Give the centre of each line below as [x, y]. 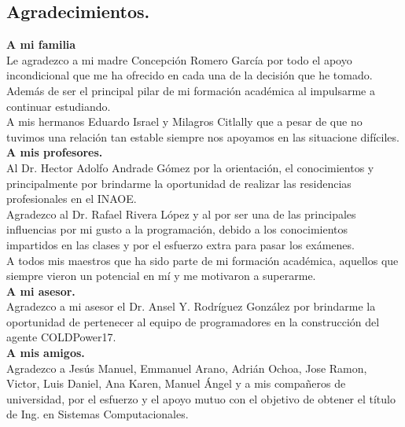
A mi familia [41, 44]
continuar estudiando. [59, 106]
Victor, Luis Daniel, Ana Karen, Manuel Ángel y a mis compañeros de [176, 383]
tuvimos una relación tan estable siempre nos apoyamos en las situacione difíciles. [203, 136]
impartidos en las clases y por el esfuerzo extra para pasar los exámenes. [180, 244]
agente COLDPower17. [61, 337]
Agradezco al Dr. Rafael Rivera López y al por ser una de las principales [181, 213]
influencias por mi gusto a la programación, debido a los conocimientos [177, 229]
